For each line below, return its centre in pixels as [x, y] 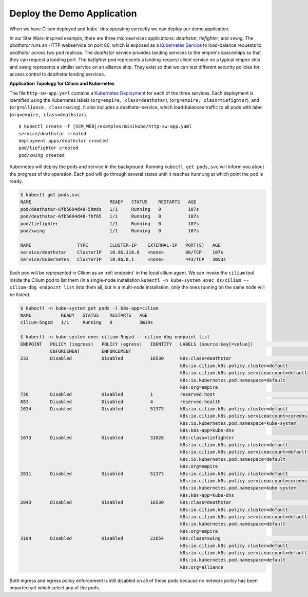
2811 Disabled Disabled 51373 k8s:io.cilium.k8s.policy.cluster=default [154, 474]
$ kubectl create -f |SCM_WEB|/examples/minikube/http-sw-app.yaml [105, 126]
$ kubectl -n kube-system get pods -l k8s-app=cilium [89, 308]
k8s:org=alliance [201, 567]
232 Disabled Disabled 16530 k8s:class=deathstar [126, 358]
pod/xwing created [42, 155]
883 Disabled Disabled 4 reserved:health [120, 402]
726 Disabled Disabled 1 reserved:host [118, 394]
